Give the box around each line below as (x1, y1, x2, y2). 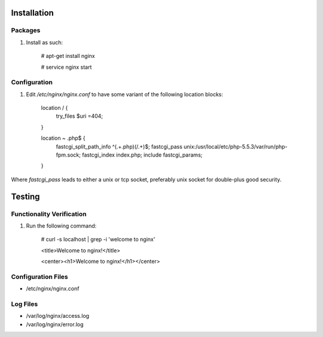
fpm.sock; (56, 151, 81, 158)
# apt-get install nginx (41, 53, 95, 60)
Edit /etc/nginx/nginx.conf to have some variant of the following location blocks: (26, 90, 224, 98)
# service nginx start (41, 63, 92, 71)
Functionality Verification (11, 210, 87, 218)
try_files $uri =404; (56, 112, 103, 120)
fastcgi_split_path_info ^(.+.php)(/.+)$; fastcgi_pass (56, 143, 182, 150)
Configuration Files (11, 272, 68, 281)
